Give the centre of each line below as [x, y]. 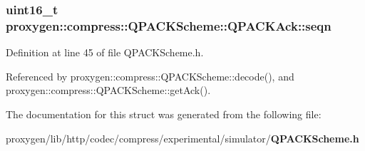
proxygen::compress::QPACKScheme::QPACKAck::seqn [169, 25]
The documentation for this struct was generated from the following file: [164, 114]
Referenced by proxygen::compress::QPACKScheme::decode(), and [150, 76]
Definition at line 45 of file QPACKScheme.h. [105, 52]
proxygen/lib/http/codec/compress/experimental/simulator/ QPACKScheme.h [182, 138]
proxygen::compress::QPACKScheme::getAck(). [108, 90]
